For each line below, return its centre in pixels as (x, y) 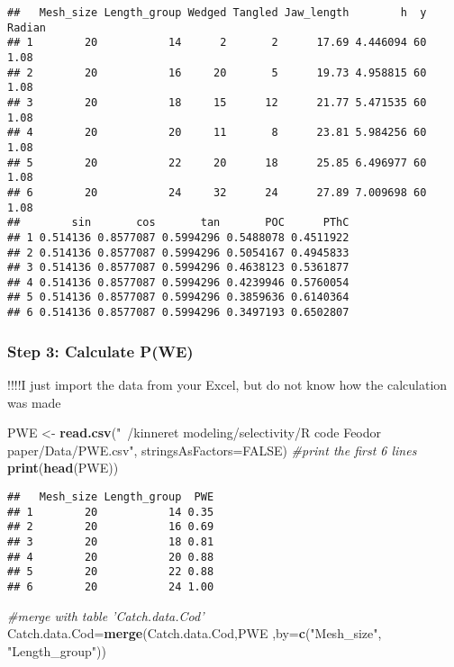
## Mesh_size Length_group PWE (111, 496)
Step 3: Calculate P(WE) (100, 351)
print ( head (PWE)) (63, 468)
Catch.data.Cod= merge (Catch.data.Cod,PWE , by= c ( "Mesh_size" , (195, 633)
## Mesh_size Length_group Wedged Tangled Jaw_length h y (217, 13)
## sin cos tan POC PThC (178, 223)
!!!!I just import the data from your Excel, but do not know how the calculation (227, 384)
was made (34, 402)
